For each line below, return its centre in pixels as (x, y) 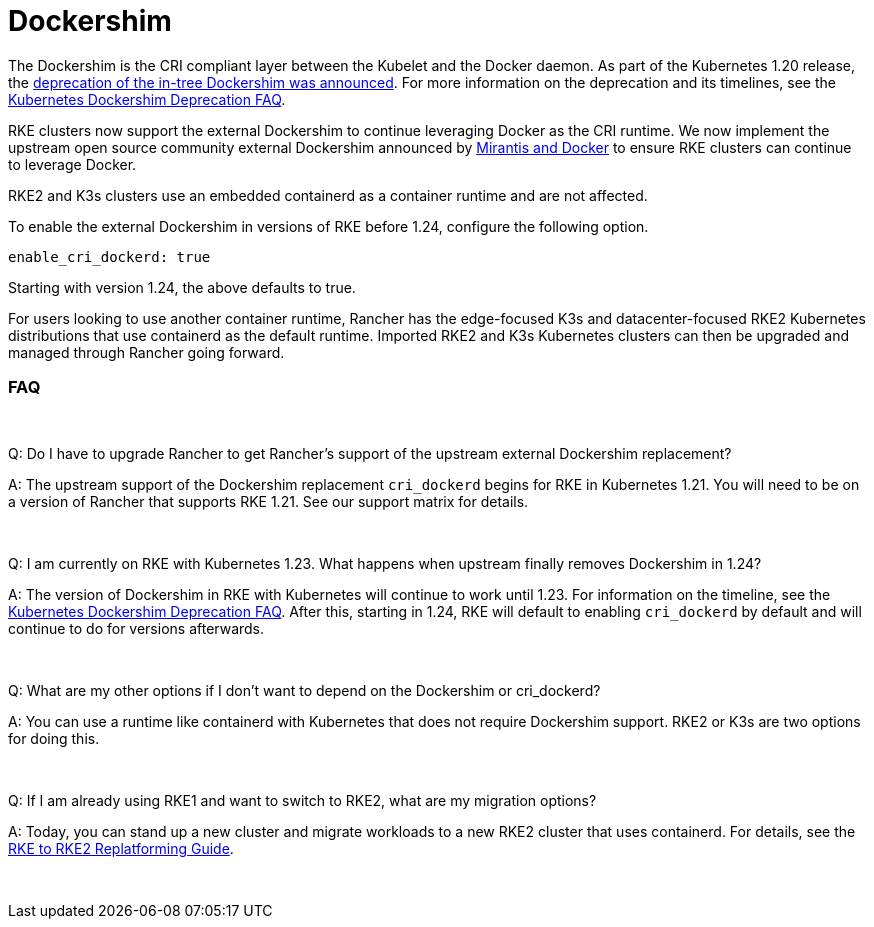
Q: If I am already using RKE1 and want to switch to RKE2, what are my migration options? (302, 800)
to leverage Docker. (72, 164)
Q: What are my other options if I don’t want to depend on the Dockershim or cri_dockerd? (304, 690)
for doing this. (54, 738)
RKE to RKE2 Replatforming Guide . (121, 848)
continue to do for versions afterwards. (136, 628)
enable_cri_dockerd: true (109, 256)
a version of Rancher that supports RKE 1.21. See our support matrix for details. (268, 501)
